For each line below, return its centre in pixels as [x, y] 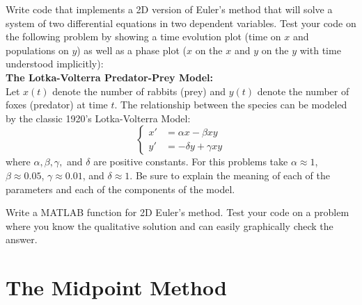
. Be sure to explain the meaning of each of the [230, 175]
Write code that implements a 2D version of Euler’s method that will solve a [169, 9]
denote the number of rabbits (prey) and [139, 91]
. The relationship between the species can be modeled [231, 105]
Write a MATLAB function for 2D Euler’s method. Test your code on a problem [178, 212]
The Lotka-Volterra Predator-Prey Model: [110, 77]
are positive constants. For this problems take [191, 162]
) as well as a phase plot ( [132, 50]
